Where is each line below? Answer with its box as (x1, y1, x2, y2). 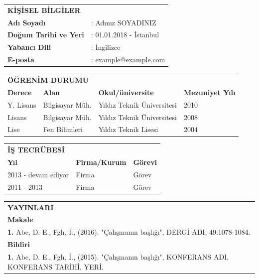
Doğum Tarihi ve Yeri (7, 29, 84, 40)
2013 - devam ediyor (7, 169, 69, 179)
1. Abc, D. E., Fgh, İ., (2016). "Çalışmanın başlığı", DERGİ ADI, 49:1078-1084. (7, 227, 251, 237)
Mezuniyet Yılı (184, 87, 236, 97)
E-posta (7, 54, 34, 65)
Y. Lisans (7, 99, 36, 110)
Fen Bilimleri (43, 124, 83, 135)
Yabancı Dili (7, 42, 51, 52)
